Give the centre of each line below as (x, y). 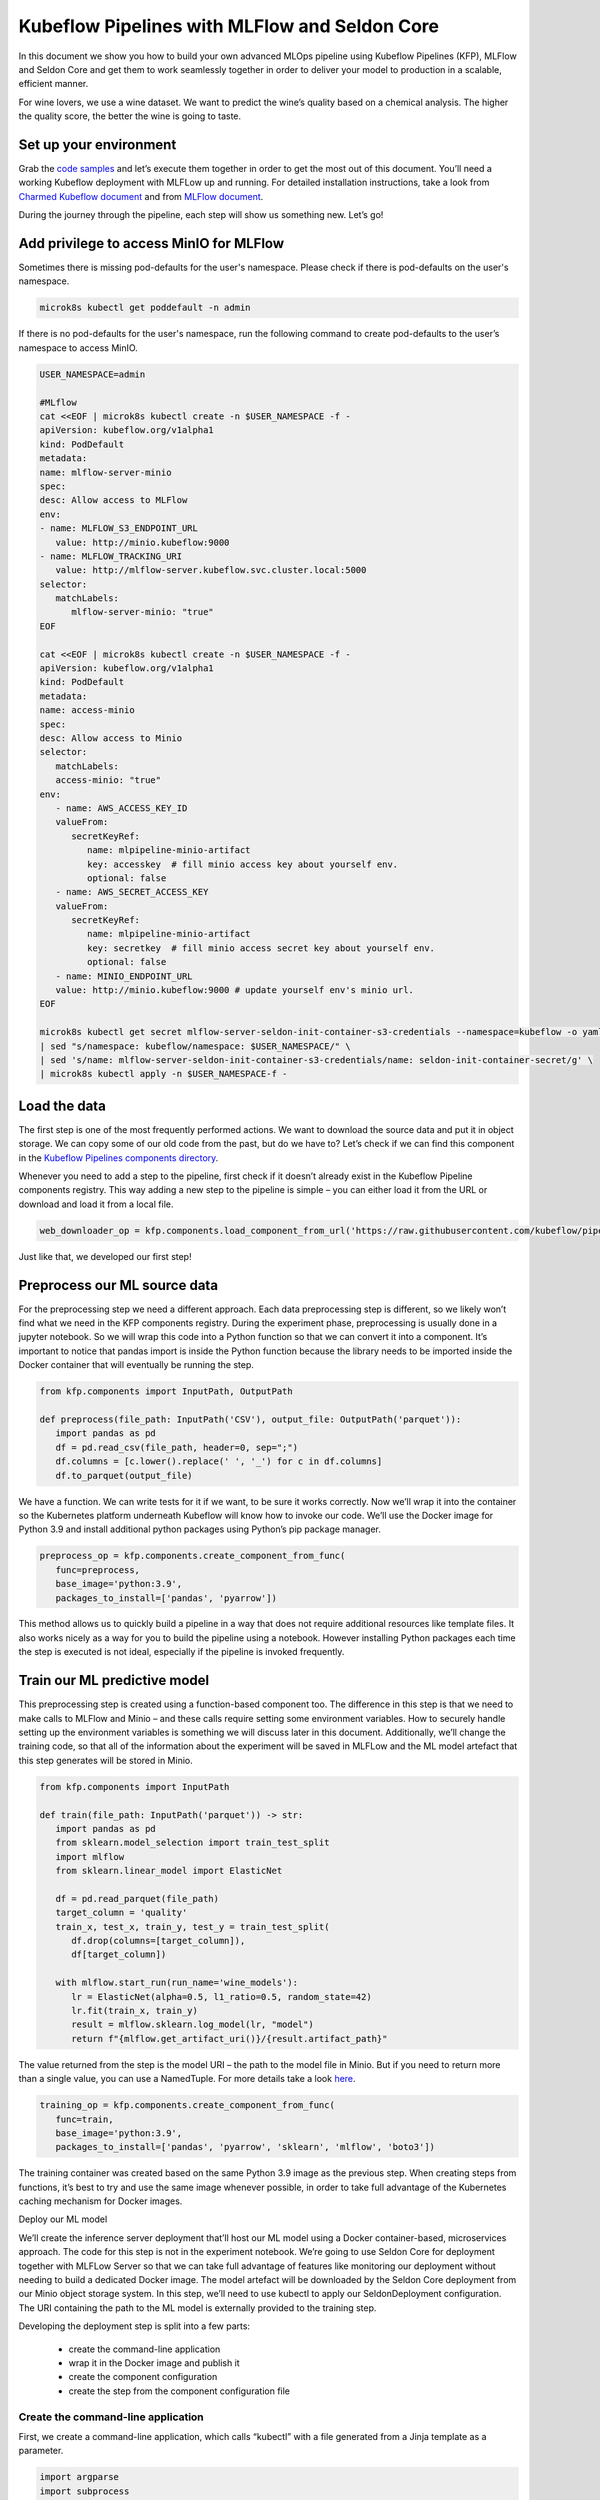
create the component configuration (143, 2377)
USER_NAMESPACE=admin (92, 374)
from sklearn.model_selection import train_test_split (192, 1843)
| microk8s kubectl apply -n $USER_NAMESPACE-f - (163, 1074)
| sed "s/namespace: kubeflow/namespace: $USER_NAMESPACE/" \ (195, 1046)
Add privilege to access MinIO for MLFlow (151, 243)
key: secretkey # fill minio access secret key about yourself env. (260, 948)
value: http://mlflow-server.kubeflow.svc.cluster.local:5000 (211, 570)
